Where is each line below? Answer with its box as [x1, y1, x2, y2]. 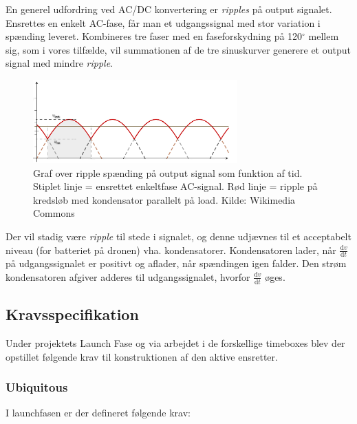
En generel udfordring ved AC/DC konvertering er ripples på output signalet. [6, 2, 332, 16]
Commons [33, 206, 75, 220]
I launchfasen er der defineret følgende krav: [6, 405, 191, 420]
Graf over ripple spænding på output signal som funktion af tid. [33, 165, 303, 180]
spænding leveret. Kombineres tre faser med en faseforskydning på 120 [6, 29, 303, 43]
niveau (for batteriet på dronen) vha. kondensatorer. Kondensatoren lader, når [6, 242, 336, 257]
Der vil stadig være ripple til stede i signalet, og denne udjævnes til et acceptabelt [6, 229, 351, 243]
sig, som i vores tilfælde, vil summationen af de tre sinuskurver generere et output [6, 42, 351, 56]
